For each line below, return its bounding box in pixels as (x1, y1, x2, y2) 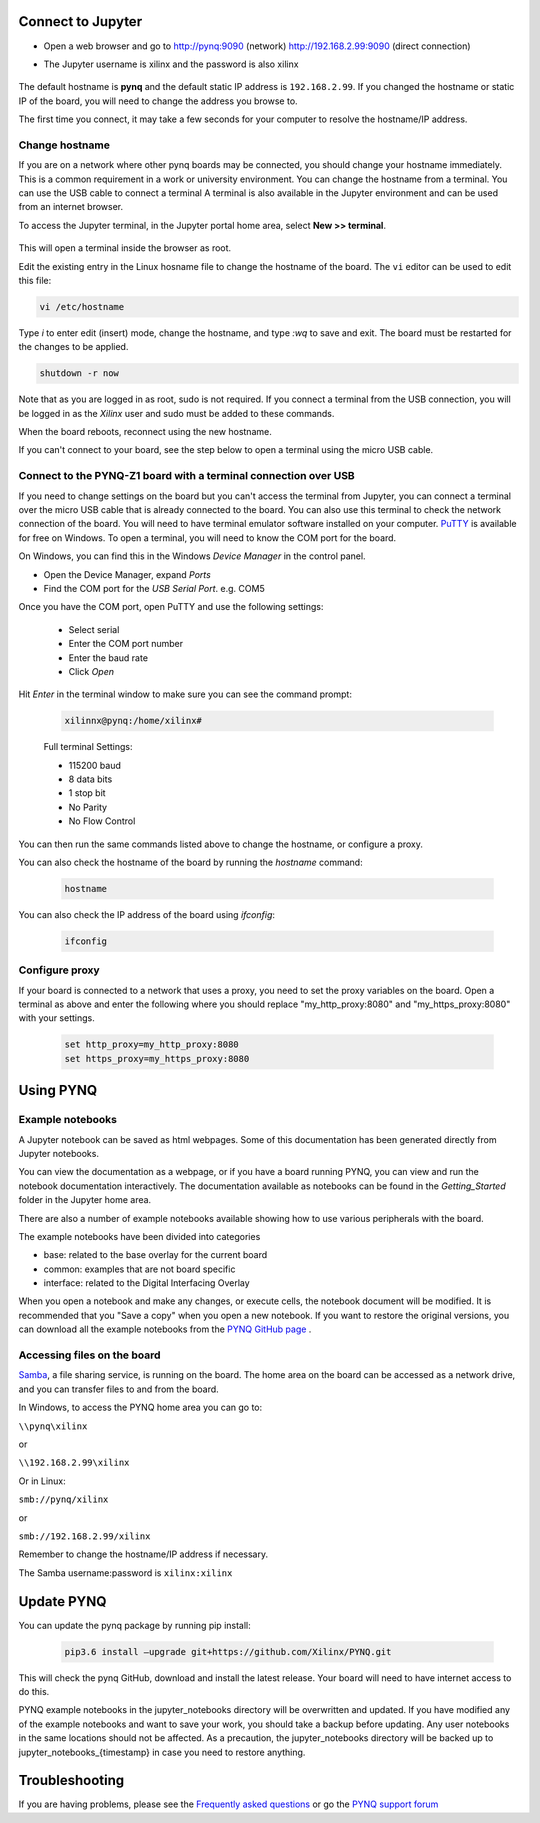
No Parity (68, 801, 108, 813)
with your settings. (18, 1012, 95, 1024)
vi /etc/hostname (39, 301, 125, 312)
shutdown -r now (39, 368, 120, 379)
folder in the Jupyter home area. (18, 1194, 152, 1206)
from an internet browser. (18, 201, 124, 213)
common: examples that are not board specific (43, 1263, 236, 1275)
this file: (18, 274, 52, 286)
